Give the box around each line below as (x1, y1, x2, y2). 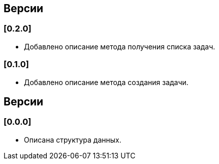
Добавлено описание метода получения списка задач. (24, 42, 215, 51)
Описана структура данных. (24, 135, 121, 144)
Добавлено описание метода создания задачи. (24, 77, 189, 87)
